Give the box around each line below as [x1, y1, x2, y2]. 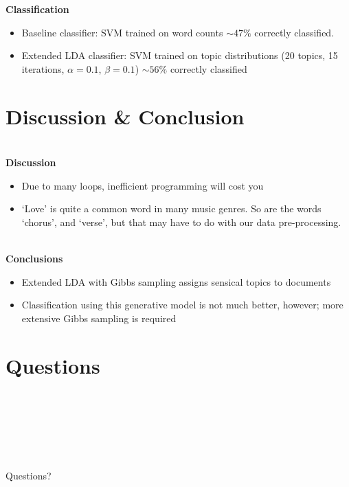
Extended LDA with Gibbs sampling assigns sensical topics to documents [21, 274, 331, 288]
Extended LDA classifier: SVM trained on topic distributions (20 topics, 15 [21, 48, 338, 63]
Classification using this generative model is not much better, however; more [21, 297, 344, 312]
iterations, [21, 61, 65, 76]
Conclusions [5, 251, 63, 266]
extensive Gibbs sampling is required [21, 310, 177, 325]
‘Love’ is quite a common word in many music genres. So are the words [21, 201, 322, 216]
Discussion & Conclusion [5, 102, 245, 130]
